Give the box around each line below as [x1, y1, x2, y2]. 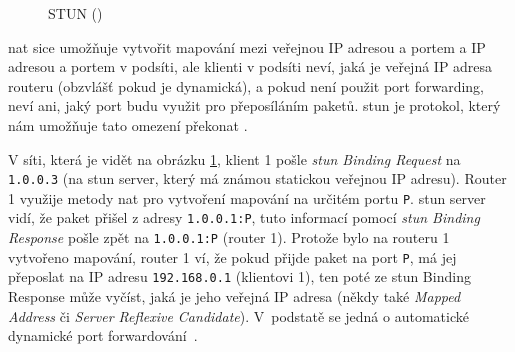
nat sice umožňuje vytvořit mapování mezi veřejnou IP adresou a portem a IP [8, 36, 486, 57]
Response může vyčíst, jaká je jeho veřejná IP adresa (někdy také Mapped [8, 286, 461, 307]
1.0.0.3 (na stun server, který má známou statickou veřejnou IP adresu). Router [8, 168, 507, 189]
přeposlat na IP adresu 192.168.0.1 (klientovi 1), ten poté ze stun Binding [8, 266, 471, 287]
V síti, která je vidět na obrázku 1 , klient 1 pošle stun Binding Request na [8, 148, 461, 169]
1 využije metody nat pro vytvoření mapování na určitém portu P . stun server [8, 187, 486, 208]
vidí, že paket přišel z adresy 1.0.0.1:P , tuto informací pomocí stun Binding [8, 207, 480, 228]
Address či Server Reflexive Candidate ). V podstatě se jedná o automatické [8, 305, 469, 326]
